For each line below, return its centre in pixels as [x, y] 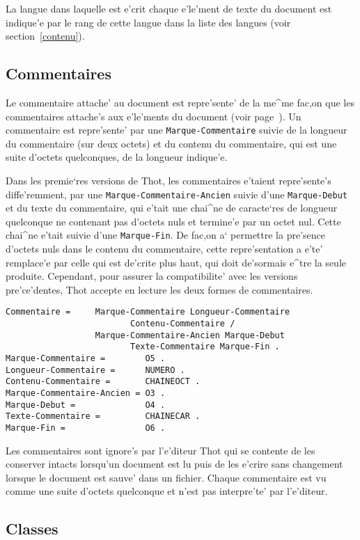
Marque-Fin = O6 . [86, 428]
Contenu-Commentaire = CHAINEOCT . [103, 382]
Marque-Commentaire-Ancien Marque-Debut [190, 335]
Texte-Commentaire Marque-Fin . [205, 347]
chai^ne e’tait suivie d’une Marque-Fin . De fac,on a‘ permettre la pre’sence [165, 235]
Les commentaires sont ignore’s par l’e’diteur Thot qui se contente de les [161, 450]
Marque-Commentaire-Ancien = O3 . [86, 394]
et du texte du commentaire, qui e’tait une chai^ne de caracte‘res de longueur [172, 208]
